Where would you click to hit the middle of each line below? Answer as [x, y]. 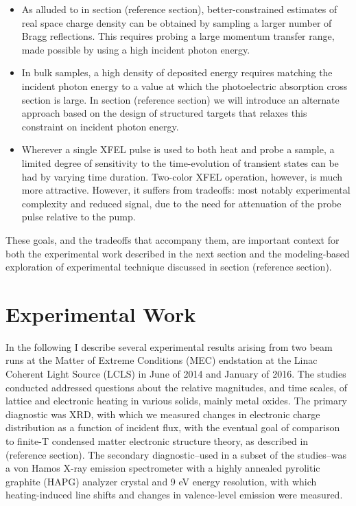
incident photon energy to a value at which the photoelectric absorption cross [185, 85]
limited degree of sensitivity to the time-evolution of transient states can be [180, 162]
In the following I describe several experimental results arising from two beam [169, 346]
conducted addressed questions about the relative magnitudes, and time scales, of [176, 387]
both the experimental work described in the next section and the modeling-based [178, 253]
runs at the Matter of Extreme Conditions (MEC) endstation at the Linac [162, 360]
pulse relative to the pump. [79, 217]
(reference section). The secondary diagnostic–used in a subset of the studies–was [176, 454]
